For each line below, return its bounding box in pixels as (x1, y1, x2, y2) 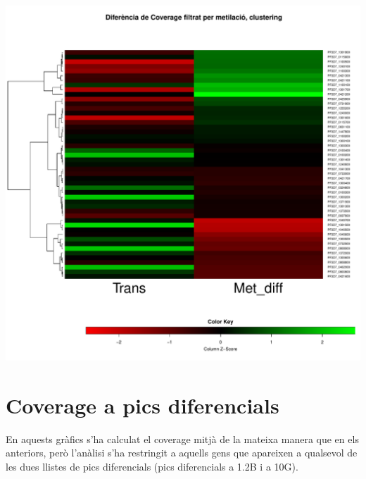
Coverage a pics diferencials (6, 390, 279, 419)
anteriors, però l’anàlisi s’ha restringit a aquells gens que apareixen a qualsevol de (6, 445, 358, 460)
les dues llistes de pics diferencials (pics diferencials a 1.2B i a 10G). (6, 459, 298, 473)
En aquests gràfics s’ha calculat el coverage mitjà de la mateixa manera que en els (6, 431, 359, 446)
